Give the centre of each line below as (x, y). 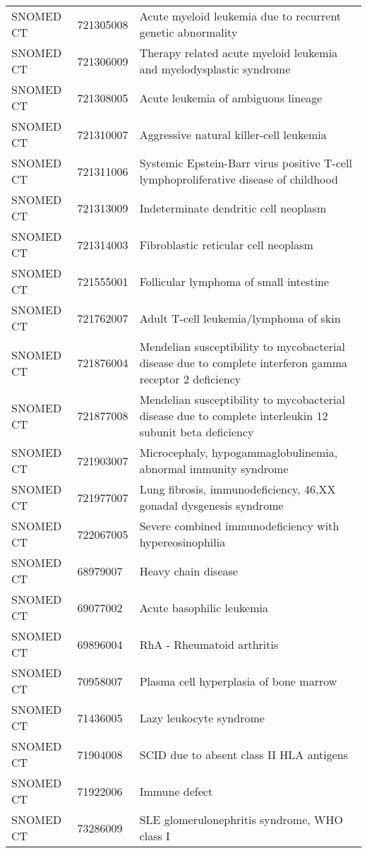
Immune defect (176, 791)
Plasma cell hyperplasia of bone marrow (238, 681)
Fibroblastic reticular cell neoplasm (226, 244)
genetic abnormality (188, 32)
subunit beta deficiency (197, 432)
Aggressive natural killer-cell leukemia (233, 134)
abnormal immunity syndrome (214, 469)
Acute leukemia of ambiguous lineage (231, 97)
